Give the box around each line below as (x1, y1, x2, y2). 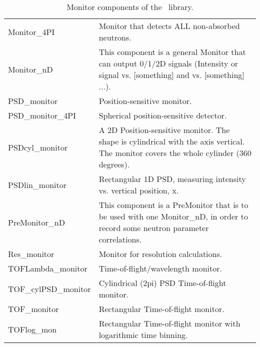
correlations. (98, 233, 142, 245)
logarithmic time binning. (98, 329, 188, 340)
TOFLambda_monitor (8, 262, 87, 274)
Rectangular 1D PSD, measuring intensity (98, 173, 246, 184)
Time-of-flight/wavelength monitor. (98, 262, 222, 274)
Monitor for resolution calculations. (98, 248, 222, 259)
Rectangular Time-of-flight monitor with (98, 317, 240, 329)
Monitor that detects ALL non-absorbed (98, 20, 240, 31)
